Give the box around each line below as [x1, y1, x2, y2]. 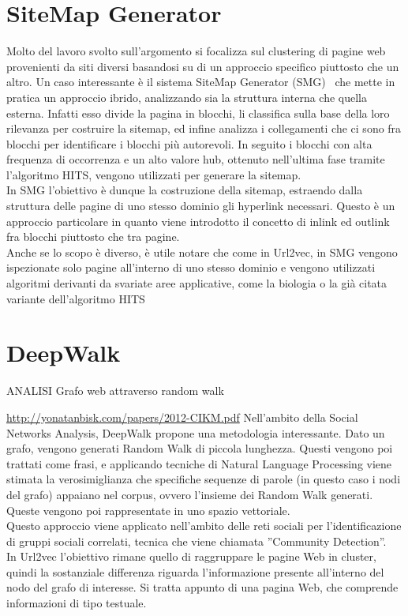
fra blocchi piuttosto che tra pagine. [6, 228, 180, 245]
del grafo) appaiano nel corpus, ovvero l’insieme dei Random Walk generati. [6, 486, 373, 502]
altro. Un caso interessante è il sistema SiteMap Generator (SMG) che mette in [6, 73, 395, 90]
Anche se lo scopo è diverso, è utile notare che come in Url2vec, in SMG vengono [6, 243, 398, 260]
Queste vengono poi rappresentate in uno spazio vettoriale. [6, 501, 290, 518]
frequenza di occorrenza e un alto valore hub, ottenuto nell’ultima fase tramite [6, 151, 385, 167]
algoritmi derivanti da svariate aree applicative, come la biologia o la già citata [6, 275, 387, 291]
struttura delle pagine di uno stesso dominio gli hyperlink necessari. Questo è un [6, 197, 395, 214]
